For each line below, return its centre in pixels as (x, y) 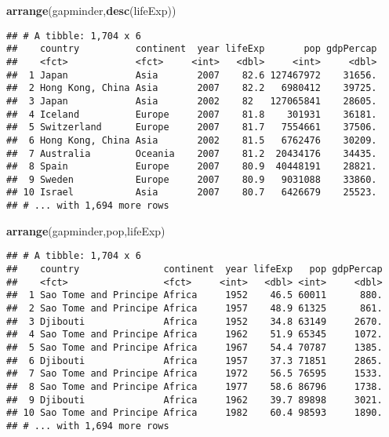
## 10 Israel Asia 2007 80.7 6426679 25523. (192, 193)
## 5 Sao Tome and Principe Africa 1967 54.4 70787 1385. (194, 347)
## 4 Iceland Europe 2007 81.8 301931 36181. (192, 114)
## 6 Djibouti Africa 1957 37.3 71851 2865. (194, 361)
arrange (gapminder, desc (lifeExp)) (91, 10)
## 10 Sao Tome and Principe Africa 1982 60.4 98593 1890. (194, 413)
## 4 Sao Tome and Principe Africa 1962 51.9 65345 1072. (194, 335)
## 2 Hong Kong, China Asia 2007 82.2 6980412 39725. (192, 88)
